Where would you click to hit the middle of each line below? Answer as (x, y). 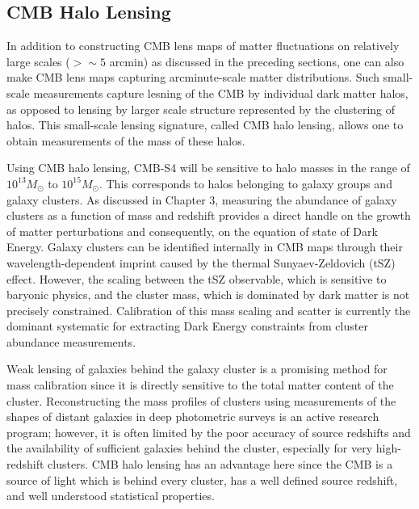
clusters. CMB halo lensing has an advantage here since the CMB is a (220, 464)
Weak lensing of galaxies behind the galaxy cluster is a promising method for (197, 369)
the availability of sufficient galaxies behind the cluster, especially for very (190, 448)
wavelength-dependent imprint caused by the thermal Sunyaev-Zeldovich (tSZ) (201, 262)
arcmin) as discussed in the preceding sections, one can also (257, 61)
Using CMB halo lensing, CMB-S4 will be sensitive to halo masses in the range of (208, 168)
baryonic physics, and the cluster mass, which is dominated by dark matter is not (208, 294)
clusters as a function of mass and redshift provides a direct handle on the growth (209, 215)
